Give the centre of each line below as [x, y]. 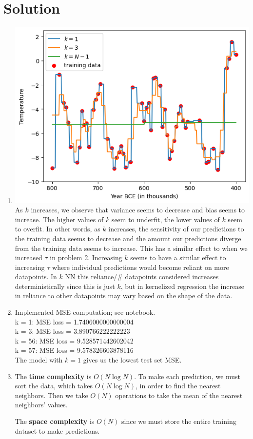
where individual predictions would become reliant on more [141, 267]
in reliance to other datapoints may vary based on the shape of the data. [124, 296]
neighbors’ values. [41, 405]
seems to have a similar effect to [178, 258]
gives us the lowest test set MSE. [132, 360]
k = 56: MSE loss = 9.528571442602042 [74, 340]
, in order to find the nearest [178, 386]
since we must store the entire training [179, 421]
